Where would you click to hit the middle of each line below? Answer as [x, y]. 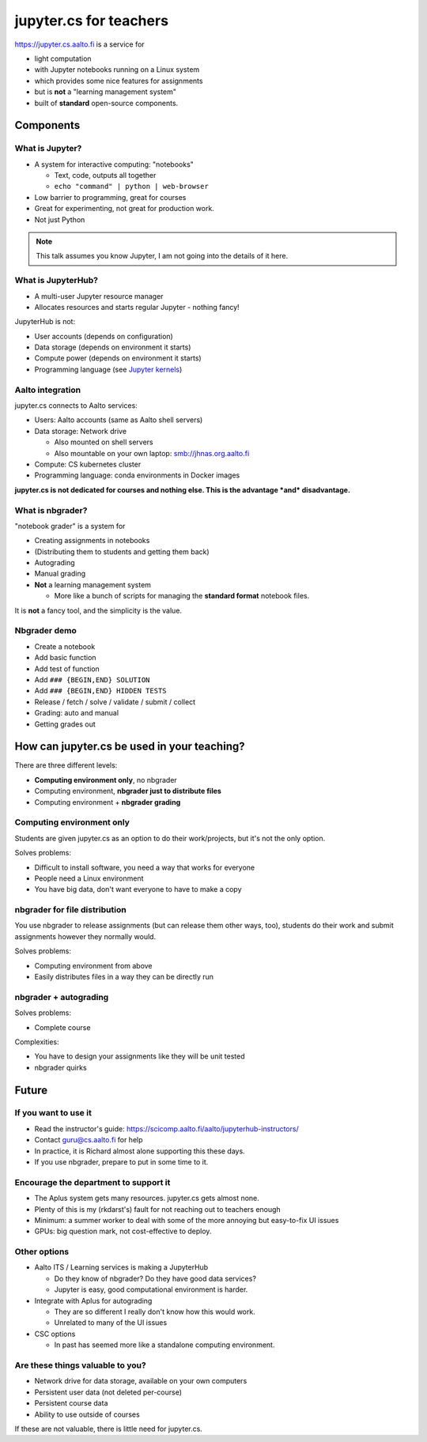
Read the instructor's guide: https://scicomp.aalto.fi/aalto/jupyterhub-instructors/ [167, 1129]
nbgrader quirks [60, 1067]
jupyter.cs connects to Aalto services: [76, 406]
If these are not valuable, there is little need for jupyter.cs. [109, 1429]
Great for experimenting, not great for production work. [125, 209]
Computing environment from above [94, 965]
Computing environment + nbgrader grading [108, 802]
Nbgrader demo [45, 631]
